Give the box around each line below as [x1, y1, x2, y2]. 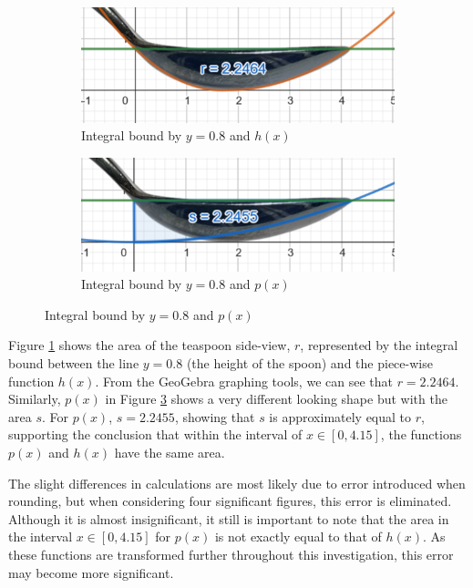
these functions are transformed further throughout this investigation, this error [8, 544, 454, 563]
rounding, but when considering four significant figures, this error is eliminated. [8, 491, 452, 511]
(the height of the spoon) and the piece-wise [186, 353, 433, 372]
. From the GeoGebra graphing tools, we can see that [95, 371, 393, 390]
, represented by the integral [300, 335, 458, 355]
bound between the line [8, 353, 139, 372]
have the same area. [114, 442, 225, 461]
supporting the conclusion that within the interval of [8, 425, 303, 444]
